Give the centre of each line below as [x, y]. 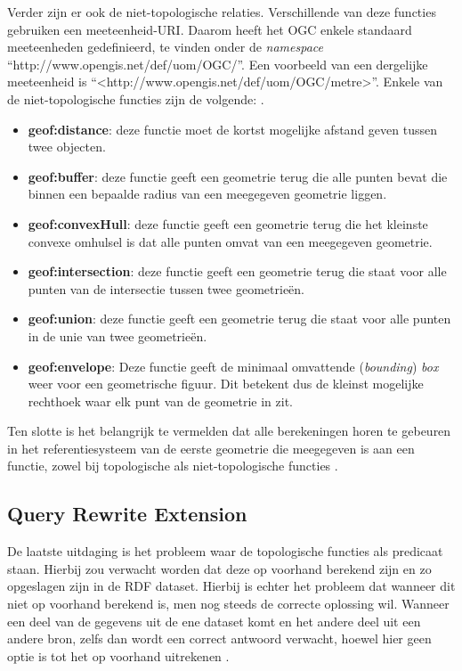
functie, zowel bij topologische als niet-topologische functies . [173, 466]
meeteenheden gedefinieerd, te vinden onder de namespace [165, 47]
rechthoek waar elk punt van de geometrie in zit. [161, 401]
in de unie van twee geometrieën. [118, 335]
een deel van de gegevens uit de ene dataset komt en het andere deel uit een [214, 621]
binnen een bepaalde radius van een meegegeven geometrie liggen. [207, 194]
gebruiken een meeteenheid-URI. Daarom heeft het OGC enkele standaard [210, 29]
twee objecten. [67, 147]
